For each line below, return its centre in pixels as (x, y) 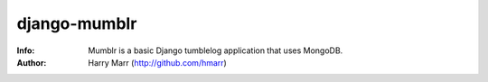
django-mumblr (77, 23)
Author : (32, 62)
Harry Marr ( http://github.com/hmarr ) (158, 62)
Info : (26, 50)
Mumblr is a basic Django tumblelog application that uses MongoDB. (216, 50)
